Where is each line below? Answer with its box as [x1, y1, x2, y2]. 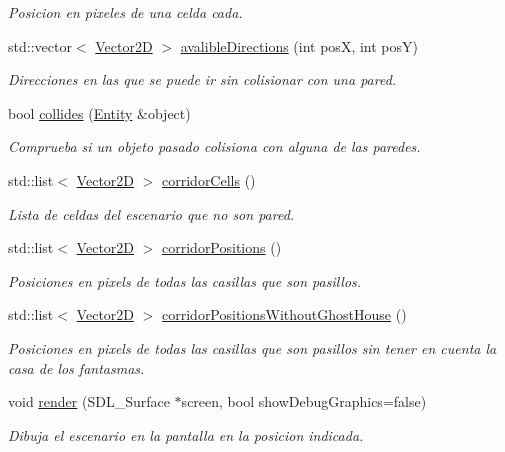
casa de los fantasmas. [8, 357, 145, 378]
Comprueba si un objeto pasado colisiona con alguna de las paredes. [8, 136, 421, 157]
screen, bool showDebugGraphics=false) [181, 391, 427, 412]
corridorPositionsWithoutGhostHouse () [162, 304, 407, 325]
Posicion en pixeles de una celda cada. [8, 2, 243, 22]
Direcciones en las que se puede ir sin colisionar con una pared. [8, 69, 397, 90]
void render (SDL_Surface [8, 391, 170, 412]
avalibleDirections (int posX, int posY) [180, 35, 418, 56]
